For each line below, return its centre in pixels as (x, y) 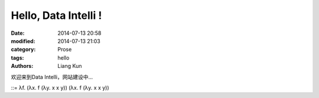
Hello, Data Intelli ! (56, 15)
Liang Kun (70, 66)
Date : (18, 33)
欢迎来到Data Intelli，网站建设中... (52, 77)
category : (23, 50)
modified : (23, 41)
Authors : (22, 66)
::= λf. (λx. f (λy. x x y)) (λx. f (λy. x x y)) (60, 87)
